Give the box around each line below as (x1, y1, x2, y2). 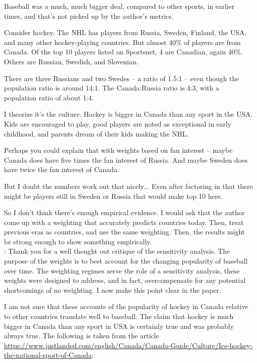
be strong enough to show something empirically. (4, 236, 152, 246)
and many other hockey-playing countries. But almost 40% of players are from (4, 37, 241, 47)
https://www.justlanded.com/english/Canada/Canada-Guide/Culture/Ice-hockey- (4, 340, 253, 350)
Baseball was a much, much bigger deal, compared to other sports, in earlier (4, 1, 235, 11)
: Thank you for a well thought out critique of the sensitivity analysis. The (4, 246, 230, 256)
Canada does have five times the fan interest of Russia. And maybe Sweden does (4, 154, 248, 165)
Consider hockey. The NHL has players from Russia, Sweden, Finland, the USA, (4, 27, 247, 38)
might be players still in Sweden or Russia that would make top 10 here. (4, 190, 223, 201)
